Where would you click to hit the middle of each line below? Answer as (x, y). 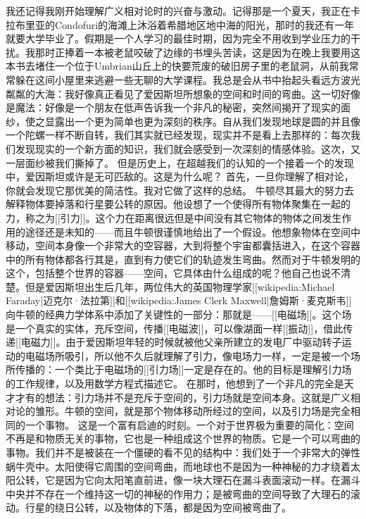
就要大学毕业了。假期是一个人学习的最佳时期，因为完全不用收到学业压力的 (178, 38)
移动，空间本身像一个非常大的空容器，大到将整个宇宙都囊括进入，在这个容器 (183, 245)
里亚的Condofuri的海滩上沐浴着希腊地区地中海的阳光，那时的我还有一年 (190, 24)
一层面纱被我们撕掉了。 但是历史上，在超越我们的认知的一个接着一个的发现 (180, 162)
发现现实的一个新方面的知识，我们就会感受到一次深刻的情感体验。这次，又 (188, 148)
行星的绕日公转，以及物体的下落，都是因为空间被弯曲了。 (158, 507)
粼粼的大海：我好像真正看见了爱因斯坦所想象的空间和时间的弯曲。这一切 (173, 93)
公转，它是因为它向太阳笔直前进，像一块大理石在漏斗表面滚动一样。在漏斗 (188, 480)
